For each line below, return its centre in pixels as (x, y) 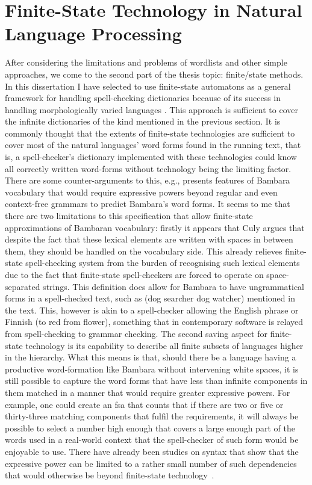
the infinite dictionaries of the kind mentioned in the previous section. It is (143, 121)
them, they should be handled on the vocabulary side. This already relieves (144, 251)
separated (23, 286)
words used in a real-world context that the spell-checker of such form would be (152, 440)
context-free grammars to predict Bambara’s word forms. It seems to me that (148, 204)
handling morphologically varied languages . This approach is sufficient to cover (151, 109)
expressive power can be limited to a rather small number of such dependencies (151, 463)
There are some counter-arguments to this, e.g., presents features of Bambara (148, 180)
